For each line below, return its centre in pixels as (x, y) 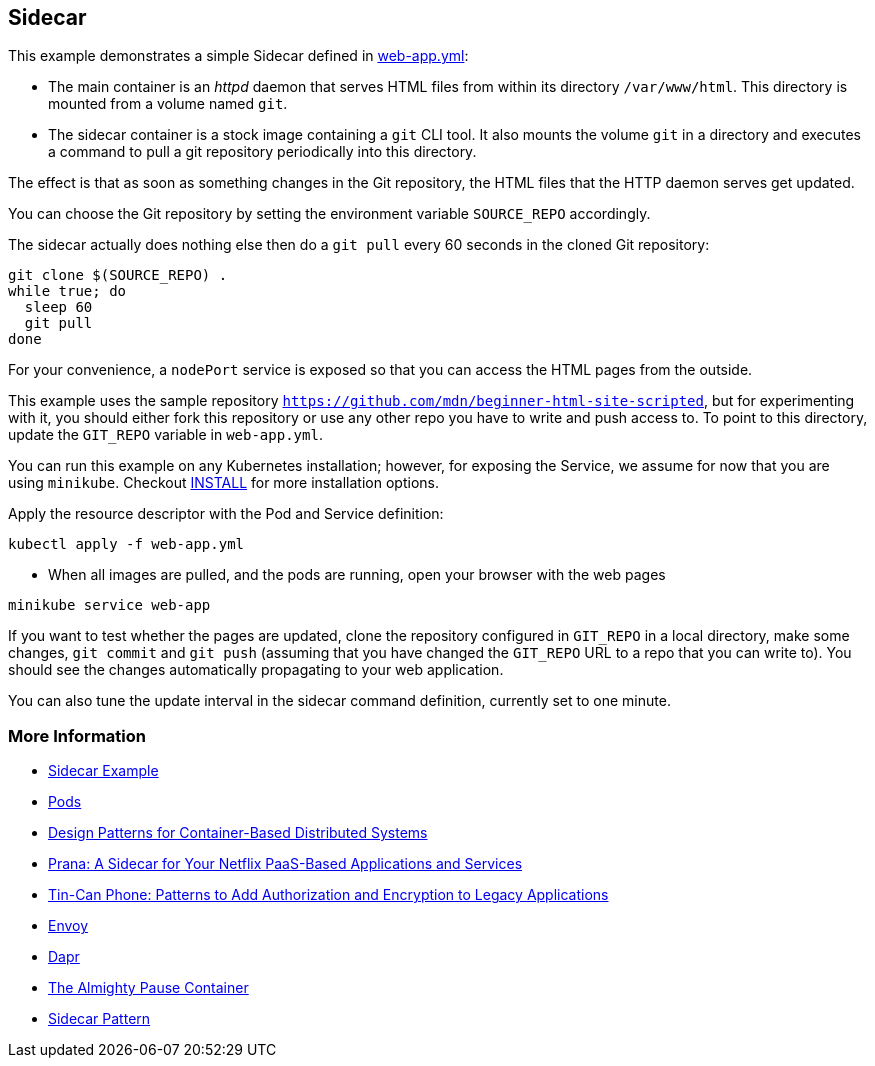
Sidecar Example (103, 771)
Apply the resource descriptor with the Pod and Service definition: (226, 514)
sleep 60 (58, 307)
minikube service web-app (109, 605)
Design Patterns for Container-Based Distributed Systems (238, 833)
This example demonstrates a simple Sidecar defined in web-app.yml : (238, 56)
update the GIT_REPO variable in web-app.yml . (165, 435)
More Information (77, 735)
